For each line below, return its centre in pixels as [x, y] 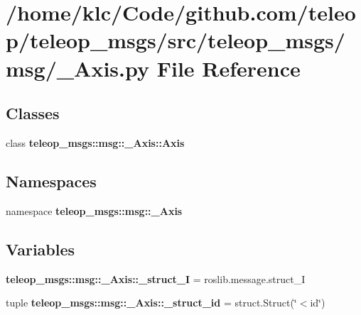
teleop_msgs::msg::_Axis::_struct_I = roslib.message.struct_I [156, 278]
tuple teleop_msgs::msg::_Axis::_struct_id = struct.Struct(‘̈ [151, 303]
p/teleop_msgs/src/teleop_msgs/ [176, 40]
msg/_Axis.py [77, 68]
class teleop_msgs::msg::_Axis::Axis [95, 142]
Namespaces [51, 181]
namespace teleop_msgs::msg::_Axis [94, 210]
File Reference [228, 68]
